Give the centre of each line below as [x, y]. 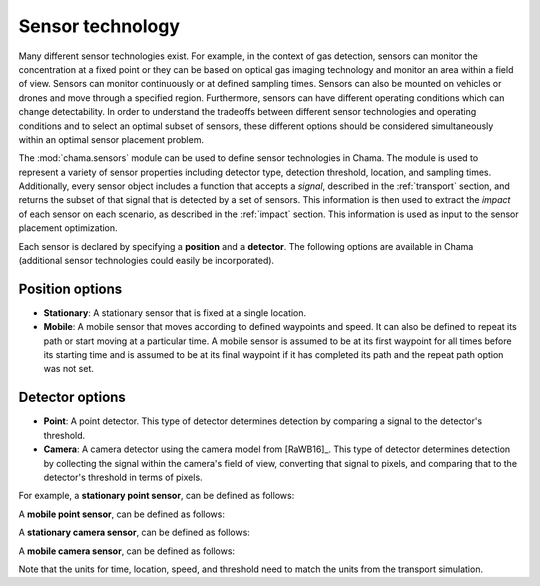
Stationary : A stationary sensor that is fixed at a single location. [175, 312]
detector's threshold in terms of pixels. [123, 477]
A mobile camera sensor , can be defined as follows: [126, 551]
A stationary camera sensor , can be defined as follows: [134, 532]
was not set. [68, 369]
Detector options [72, 397]
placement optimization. [68, 228]
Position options [70, 288]
